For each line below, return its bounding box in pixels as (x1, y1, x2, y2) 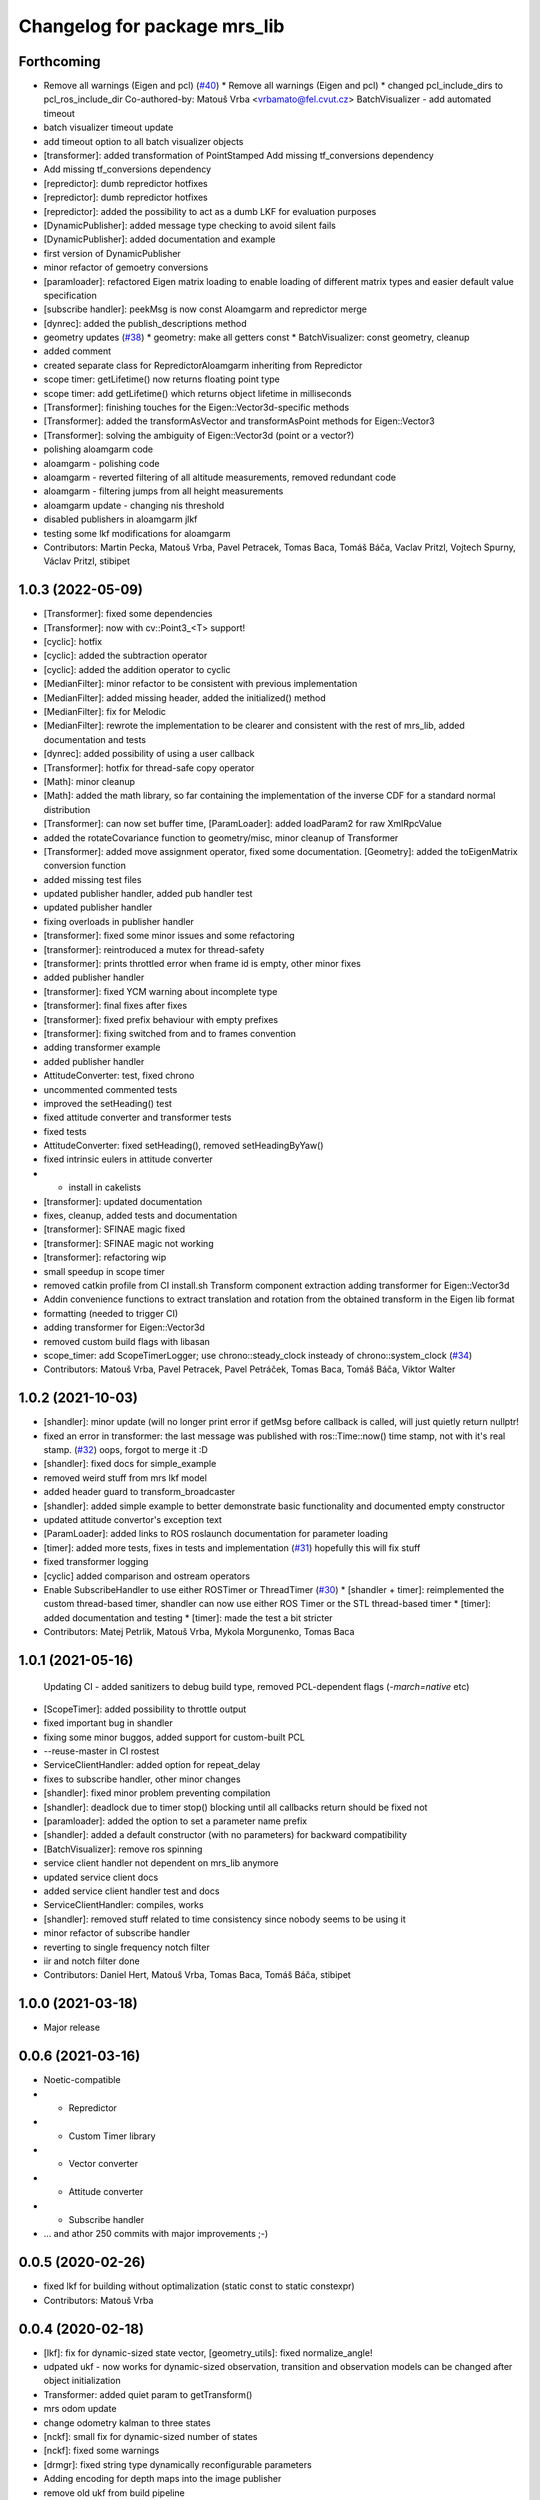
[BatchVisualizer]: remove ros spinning (43, 1843, 203, 1855)
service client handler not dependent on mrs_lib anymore (43, 1857, 279, 1869)
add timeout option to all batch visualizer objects (43, 135, 244, 147)
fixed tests (43, 1125, 87, 1137)
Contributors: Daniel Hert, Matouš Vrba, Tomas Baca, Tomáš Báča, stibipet (43, 1969, 352, 1981)
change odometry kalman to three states (43, 2416, 211, 2429)
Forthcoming (18, 53, 101, 70)
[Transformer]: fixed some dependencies (43, 608, 213, 620)
